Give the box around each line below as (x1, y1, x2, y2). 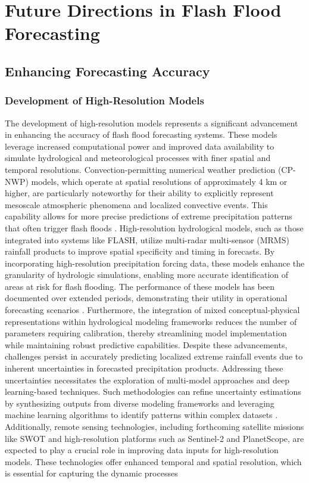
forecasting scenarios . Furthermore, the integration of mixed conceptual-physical (5, 304, 300, 316)
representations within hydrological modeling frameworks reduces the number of (5, 315, 297, 327)
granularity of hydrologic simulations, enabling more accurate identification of (5, 268, 289, 281)
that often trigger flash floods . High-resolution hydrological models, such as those (5, 221, 304, 234)
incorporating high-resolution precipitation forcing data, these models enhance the (5, 256, 305, 269)
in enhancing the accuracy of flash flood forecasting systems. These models (5, 128, 277, 141)
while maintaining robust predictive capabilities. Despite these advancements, (5, 338, 288, 351)
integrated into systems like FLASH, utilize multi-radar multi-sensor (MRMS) (5, 233, 289, 246)
